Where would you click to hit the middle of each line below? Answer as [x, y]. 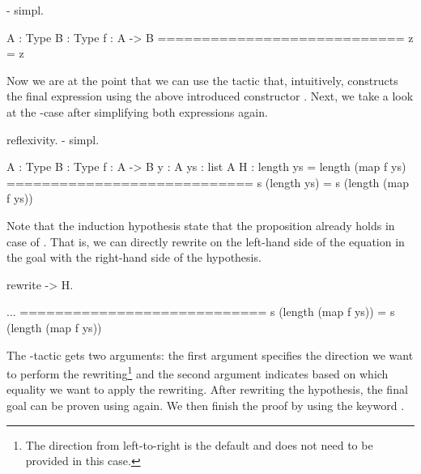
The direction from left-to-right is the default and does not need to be [199, 444]
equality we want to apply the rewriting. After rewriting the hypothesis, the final [207, 389]
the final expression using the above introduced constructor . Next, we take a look [210, 96]
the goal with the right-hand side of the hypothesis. [134, 257]
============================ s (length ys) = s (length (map [208, 182]
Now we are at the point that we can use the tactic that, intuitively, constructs [202, 80]
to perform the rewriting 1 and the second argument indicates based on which [198, 372]
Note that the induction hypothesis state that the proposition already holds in [201, 225]
